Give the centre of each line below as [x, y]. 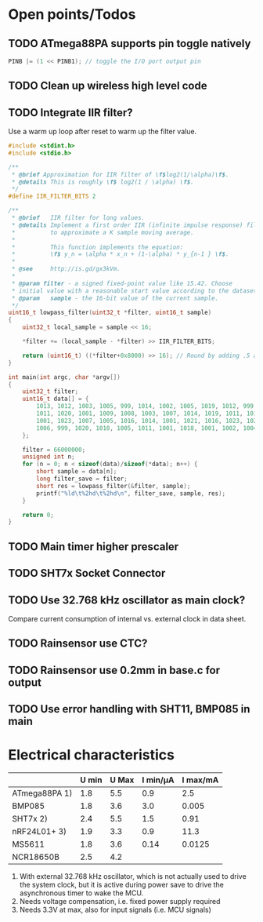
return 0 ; [38, 515]
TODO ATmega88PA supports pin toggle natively [130, 44]
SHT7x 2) [30, 819]
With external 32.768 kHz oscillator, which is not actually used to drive [133, 876]
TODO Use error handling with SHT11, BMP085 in [129, 709]
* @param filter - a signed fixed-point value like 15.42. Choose [122, 283]
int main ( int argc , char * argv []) [65, 377]
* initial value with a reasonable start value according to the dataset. [136, 291]
